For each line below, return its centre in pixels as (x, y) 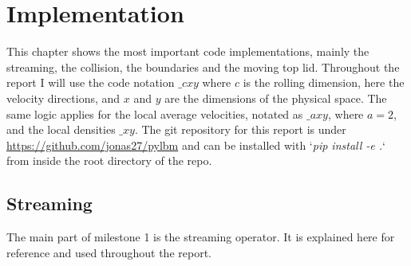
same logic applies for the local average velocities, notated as (155, 113)
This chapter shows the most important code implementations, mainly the (188, 51)
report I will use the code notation (91, 82)
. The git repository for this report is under (240, 129)
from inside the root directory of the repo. (109, 160)
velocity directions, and (63, 98)
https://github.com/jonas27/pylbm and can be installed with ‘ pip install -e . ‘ (196, 145)
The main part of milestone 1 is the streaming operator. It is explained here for (201, 237)
